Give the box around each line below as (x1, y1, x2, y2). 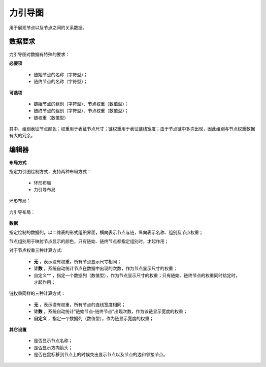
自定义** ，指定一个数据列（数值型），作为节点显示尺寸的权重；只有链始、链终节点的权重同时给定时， (33, 272, 240, 278)
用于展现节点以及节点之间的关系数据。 (9, 25, 87, 31)
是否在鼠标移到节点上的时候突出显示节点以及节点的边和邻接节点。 (33, 352, 167, 358)
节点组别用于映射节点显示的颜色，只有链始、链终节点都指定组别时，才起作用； (9, 239, 169, 244)
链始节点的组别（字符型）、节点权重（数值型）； (33, 101, 129, 107)
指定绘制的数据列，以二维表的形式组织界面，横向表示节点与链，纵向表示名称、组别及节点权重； (9, 229, 203, 235)
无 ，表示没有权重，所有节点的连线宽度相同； (33, 302, 126, 307)
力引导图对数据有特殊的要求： (9, 51, 70, 57)
